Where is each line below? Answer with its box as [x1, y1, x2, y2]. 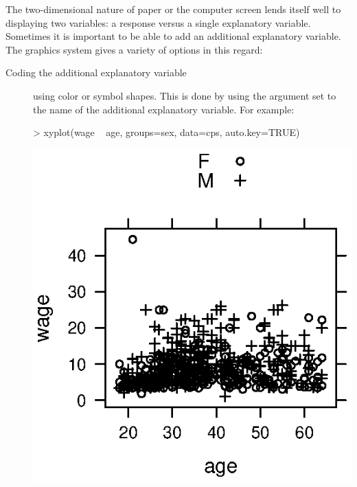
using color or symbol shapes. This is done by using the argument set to [33, 88, 336, 102]
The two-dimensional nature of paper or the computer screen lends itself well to [5, 2, 341, 16]
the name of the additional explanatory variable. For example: [33, 102, 295, 116]
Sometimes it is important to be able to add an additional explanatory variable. [5, 29, 341, 43]
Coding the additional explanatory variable [5, 65, 187, 80]
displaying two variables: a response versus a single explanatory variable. [5, 15, 311, 30]
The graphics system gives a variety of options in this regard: [5, 42, 263, 56]
